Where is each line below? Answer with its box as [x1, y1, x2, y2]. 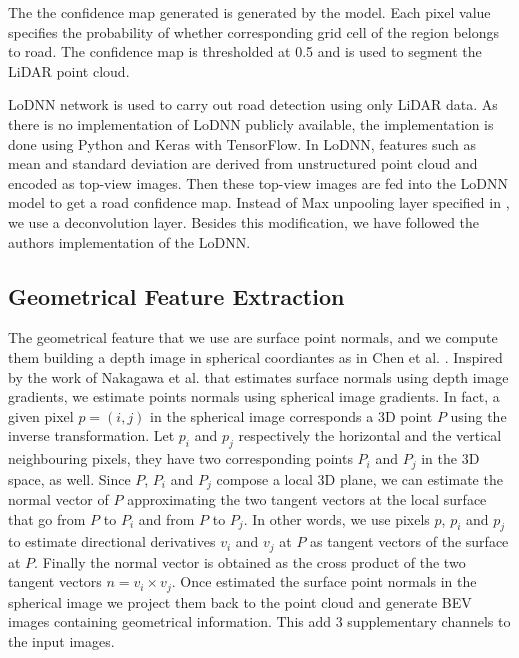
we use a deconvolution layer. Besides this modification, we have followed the [8, 211, 480, 232]
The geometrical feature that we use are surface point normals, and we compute [8, 327, 498, 348]
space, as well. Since [8, 468, 131, 489]
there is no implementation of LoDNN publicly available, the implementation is [8, 113, 494, 134]
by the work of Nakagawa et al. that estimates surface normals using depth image [8, 366, 509, 387]
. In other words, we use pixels [243, 508, 430, 529]
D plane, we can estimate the [324, 468, 503, 489]
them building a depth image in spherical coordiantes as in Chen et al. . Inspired [8, 346, 503, 367]
